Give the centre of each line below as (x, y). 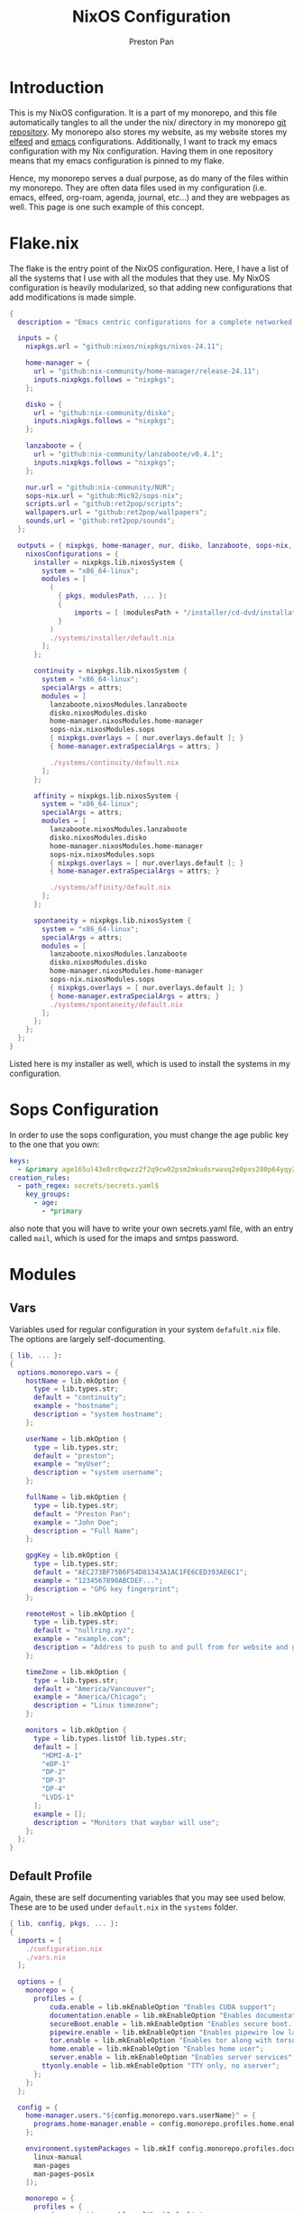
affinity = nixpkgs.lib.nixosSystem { (106, 796)
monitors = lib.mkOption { (76, 1730)
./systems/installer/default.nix (112, 638)
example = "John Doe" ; (76, 1523)
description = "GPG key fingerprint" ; (106, 1589)
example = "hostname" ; (76, 1406)
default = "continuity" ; (80, 1398)
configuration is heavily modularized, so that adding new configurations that (151, 287)
